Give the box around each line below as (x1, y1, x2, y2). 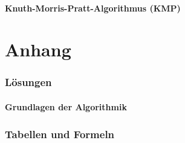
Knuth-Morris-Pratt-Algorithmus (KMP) (5, 1, 181, 14)
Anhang (5, 37, 71, 62)
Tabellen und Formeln (5, 126, 115, 141)
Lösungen (5, 75, 52, 90)
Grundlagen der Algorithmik (5, 101, 127, 113)
